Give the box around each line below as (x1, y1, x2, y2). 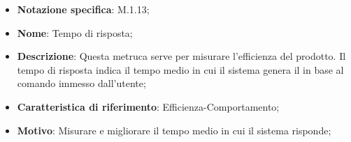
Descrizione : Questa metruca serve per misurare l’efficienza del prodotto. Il (17, 49, 346, 63)
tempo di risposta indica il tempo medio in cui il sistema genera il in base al (17, 62, 344, 77)
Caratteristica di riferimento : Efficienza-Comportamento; (17, 99, 280, 113)
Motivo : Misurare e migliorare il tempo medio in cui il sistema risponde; (17, 123, 331, 137)
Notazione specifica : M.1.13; (17, 2, 150, 16)
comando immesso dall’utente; (17, 76, 146, 90)
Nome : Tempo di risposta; (17, 25, 133, 40)
